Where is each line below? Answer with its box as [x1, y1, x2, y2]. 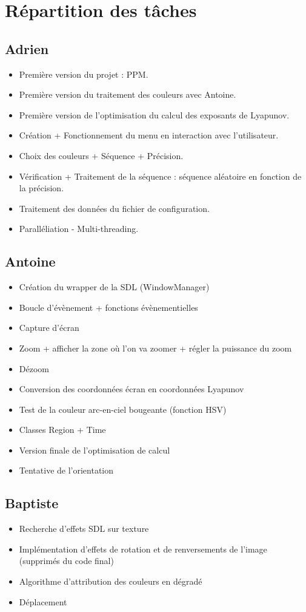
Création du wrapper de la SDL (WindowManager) [19, 280, 210, 293]
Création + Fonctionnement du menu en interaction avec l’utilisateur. [19, 129, 279, 141]
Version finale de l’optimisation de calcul [19, 443, 170, 456]
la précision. [19, 182, 64, 194]
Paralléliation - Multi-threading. [19, 222, 139, 235]
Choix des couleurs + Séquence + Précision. [19, 149, 184, 161]
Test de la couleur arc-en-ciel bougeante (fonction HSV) [19, 403, 227, 415]
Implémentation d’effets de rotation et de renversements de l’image [19, 542, 267, 555]
